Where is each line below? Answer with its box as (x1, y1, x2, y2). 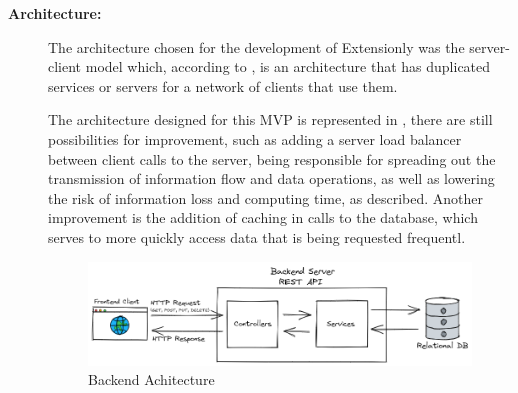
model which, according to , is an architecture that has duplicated (85, 56, 491, 77)
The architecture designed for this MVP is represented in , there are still (48, 109, 493, 130)
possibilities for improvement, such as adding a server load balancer (48, 128, 462, 149)
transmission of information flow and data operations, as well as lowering (48, 168, 495, 189)
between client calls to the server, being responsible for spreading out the (48, 148, 496, 169)
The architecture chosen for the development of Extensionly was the (48, 36, 465, 57)
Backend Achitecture (88, 369, 215, 390)
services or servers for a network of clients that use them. (48, 75, 398, 96)
